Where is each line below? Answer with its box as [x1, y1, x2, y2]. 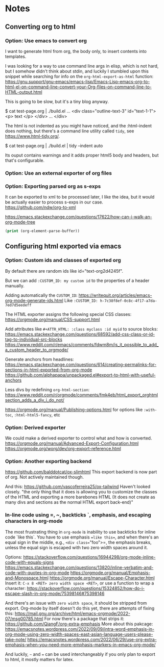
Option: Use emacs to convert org [5, 37, 87, 44]
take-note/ [5, 636, 26, 642]
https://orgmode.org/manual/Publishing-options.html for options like [5, 407, 143, 412]
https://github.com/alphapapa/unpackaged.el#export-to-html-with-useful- [5, 372, 156, 378]
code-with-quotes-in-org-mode [5, 569, 70, 575]
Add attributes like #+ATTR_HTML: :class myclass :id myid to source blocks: [5, 326, 158, 332]
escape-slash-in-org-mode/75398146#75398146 [5, 590, 105, 596]
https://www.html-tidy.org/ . [5, 133, 60, 139]
